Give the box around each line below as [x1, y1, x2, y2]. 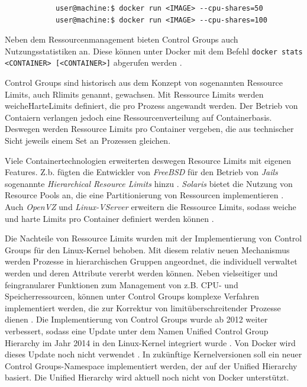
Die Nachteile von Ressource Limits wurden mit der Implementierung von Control [5, 232, 302, 244]
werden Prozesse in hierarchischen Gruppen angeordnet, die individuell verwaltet [5, 255, 298, 267]
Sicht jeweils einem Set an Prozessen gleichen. [5, 134, 171, 147]
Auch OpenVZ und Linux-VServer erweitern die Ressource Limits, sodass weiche [5, 201, 296, 213]
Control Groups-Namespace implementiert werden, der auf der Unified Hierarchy [5, 359, 298, 372]
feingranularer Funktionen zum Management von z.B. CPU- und [5, 278, 238, 291]
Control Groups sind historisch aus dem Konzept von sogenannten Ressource [5, 76, 283, 89]
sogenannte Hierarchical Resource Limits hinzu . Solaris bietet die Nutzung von [5, 177, 293, 189]
